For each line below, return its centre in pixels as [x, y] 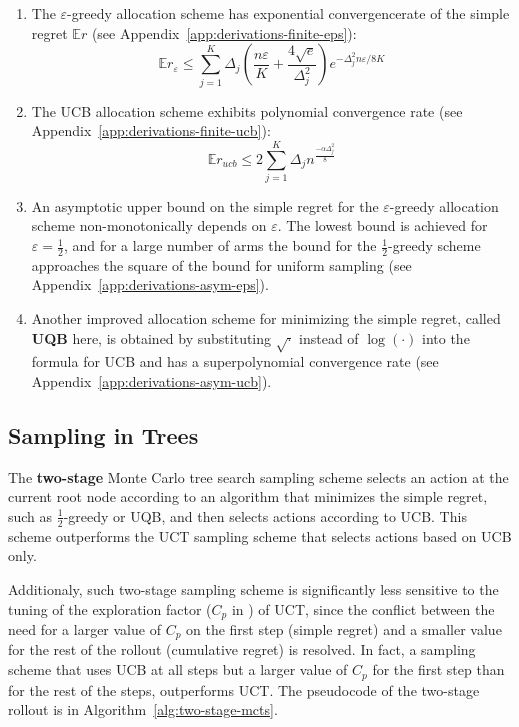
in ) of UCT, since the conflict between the [363, 608]
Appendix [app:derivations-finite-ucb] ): [151, 130]
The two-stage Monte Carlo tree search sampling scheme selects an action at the [258, 476]
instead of [329, 337]
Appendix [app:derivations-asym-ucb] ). [151, 380]
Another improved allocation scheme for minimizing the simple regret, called [266, 318]
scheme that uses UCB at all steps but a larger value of [178, 669]
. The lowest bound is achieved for [382, 225]
